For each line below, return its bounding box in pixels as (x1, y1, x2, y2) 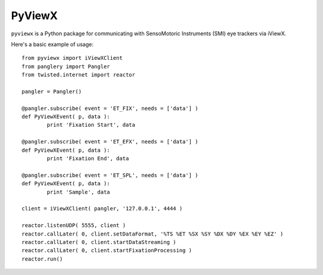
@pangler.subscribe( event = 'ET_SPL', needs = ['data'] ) (22, 172, 199, 179)
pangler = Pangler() (22, 88, 82, 95)
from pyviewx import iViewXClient (22, 54, 123, 62)
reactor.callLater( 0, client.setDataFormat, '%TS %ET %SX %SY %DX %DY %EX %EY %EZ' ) (22, 230, 284, 237)
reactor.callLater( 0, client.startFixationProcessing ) (22, 247, 193, 254)
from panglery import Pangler (22, 63, 111, 70)
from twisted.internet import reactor (22, 72, 136, 78)
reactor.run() (22, 255, 63, 262)
